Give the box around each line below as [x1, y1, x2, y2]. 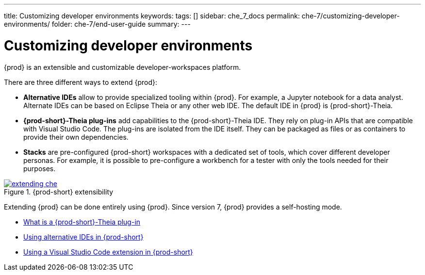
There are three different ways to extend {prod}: [4, 78, 158, 86]
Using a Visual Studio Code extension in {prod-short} [23, 247, 193, 256]
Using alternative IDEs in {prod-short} [23, 232, 144, 241]
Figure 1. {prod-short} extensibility [4, 187, 114, 196]
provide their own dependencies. [23, 132, 129, 141]
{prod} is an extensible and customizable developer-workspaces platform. [4, 63, 241, 71]
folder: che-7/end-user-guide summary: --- [51, 20, 191, 28]
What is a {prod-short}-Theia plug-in [23, 217, 141, 226]
